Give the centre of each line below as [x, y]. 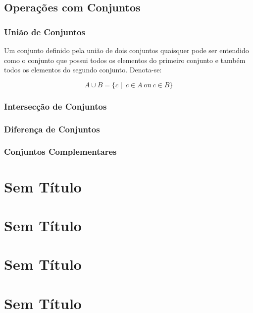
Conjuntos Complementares [60, 152]
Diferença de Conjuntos [52, 129]
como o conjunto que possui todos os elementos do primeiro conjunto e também [125, 60]
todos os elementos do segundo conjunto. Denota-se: [83, 70]
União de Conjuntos [45, 31]
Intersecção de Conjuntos [55, 106]
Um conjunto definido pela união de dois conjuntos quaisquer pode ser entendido [126, 50]
